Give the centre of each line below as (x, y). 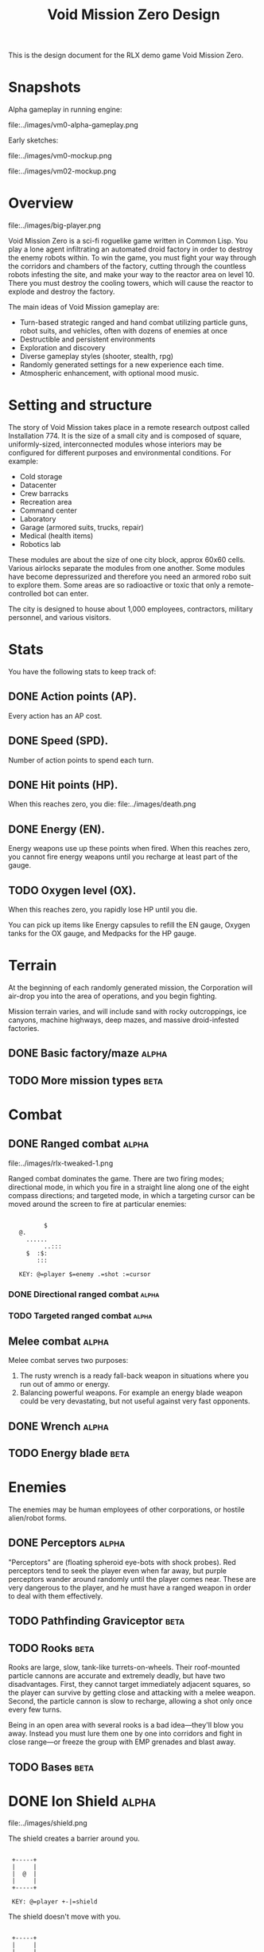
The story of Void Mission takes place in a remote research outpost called (129, 427)
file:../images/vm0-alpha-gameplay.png (73, 125)
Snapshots (45, 87)
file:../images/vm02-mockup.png (62, 171)
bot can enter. (66, 593)
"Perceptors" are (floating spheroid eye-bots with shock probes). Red (122, 1562)
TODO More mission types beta (86, 1080)
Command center (48, 510)
